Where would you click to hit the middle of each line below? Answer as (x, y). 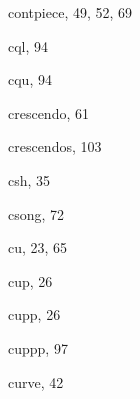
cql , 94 (28, 45)
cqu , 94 (30, 79)
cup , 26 (30, 280)
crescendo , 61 (48, 112)
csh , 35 (29, 179)
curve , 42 (36, 381)
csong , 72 (36, 213)
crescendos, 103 (55, 146)
